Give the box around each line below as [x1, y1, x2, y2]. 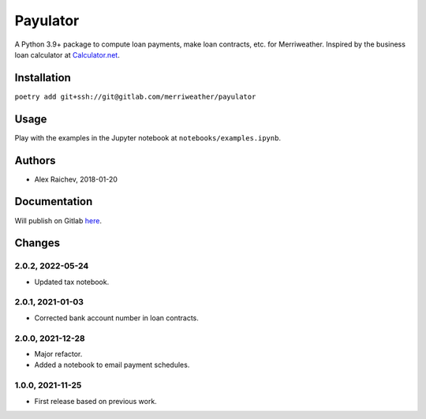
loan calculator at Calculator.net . [14, 50, 120, 59]
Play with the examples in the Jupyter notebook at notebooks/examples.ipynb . [14, 133, 282, 142]
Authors [14, 154, 56, 167]
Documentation [14, 195, 93, 208]
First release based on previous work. [34, 396, 157, 406]
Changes [14, 237, 61, 250]
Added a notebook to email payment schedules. [34, 360, 190, 370]
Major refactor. [34, 350, 83, 358]
